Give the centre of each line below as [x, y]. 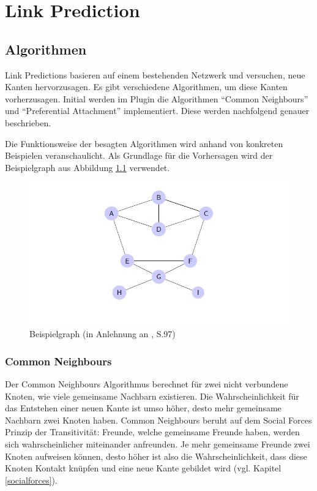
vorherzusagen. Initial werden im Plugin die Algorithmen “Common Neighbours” [157, 98]
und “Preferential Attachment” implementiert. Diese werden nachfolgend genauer [157, 111]
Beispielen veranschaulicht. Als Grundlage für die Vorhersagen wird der [139, 155]
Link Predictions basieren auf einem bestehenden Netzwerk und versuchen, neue [155, 74]
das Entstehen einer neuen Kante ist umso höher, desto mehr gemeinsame [143, 408]
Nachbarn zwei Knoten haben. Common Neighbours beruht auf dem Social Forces [158, 420]
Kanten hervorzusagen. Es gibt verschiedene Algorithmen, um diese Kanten [146, 87]
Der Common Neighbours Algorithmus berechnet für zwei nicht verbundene [147, 384]
